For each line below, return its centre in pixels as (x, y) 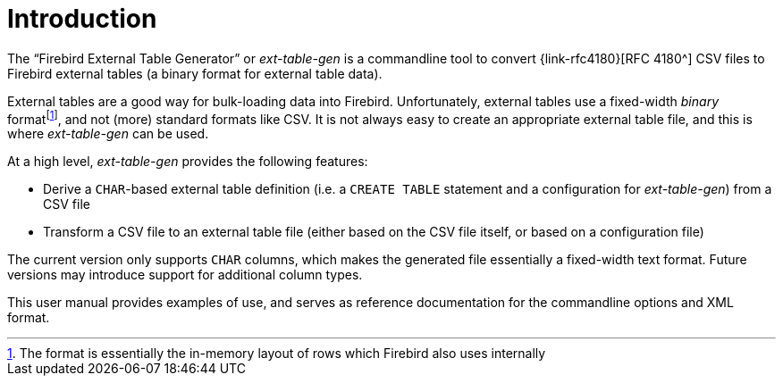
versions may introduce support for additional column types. (185, 275)
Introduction (82, 19)
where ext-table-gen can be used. (108, 134)
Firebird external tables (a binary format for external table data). (195, 73)
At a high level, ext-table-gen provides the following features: (188, 162)
